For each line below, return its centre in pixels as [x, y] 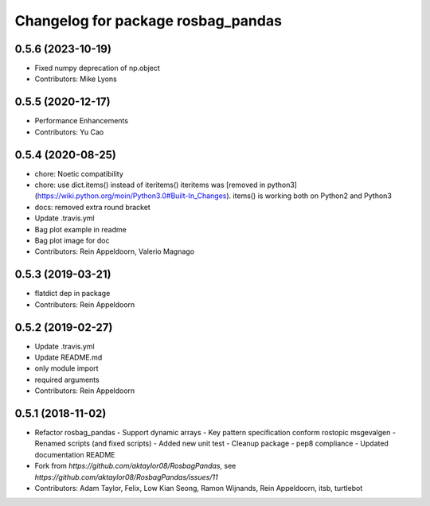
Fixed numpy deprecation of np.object [98, 68]
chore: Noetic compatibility [79, 173]
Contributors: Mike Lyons [76, 79]
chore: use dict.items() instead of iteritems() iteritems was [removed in [150, 185]
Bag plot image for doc [72, 240]
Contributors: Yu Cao [69, 132]
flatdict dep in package [72, 294]
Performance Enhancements [82, 121]
